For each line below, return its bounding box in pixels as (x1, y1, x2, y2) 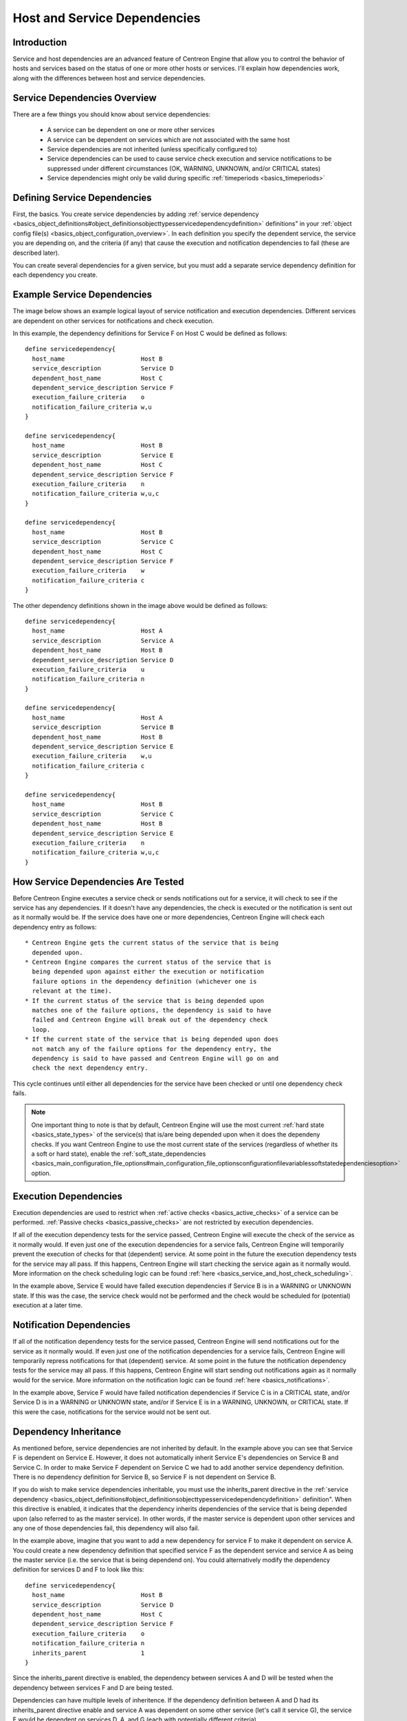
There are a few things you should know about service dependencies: (12, 110, 211, 118)
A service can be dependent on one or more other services (47, 126, 215, 134)
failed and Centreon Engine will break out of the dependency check (32, 1016, 268, 1024)
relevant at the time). (32, 987, 113, 995)
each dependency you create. (12, 271, 98, 279)
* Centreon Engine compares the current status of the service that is (25, 958, 272, 966)
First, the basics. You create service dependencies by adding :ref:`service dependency (12, 210, 259, 218)
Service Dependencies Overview (12, 92, 157, 103)
